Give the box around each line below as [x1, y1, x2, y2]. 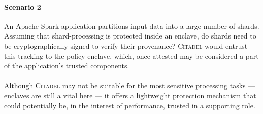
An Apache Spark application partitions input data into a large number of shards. [4, 20, 259, 31]
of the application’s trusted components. [4, 60, 129, 71]
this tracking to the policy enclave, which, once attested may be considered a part [4, 50, 259, 61]
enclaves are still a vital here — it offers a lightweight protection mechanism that [4, 90, 256, 100]
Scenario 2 [4, 1, 41, 12]
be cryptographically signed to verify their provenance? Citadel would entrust [4, 40, 248, 51]
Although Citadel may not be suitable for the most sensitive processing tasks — [4, 80, 255, 91]
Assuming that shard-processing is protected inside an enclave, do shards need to [4, 30, 256, 41]
